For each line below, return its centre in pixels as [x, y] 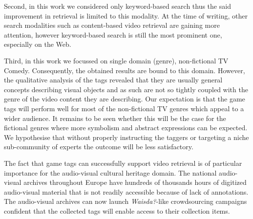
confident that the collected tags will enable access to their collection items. [117, 210]
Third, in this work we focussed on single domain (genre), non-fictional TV [116, 60]
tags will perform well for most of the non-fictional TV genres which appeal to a [124, 108]
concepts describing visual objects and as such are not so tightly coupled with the [126, 89]
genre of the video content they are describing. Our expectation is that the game [125, 99]
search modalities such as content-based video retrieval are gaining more [112, 25]
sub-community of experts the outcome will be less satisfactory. [99, 147]
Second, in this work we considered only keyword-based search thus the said [117, 6]
